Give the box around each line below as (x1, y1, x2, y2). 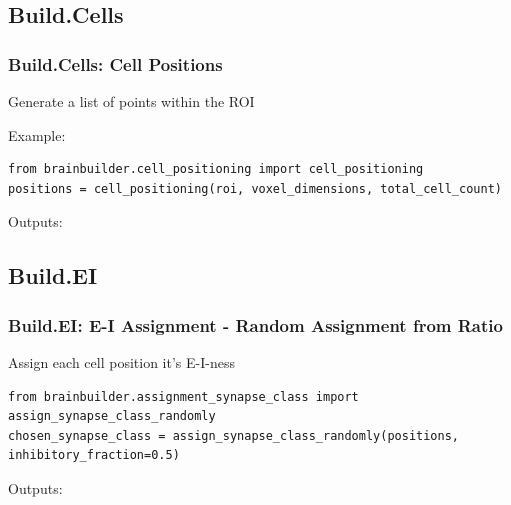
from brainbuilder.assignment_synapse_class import (8, 389, 359, 404)
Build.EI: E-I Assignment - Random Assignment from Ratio (8, 312, 503, 337)
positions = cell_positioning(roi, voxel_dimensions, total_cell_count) (8, 181, 502, 196)
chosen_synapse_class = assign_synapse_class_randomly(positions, (8, 428, 460, 443)
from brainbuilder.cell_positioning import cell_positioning (8, 162, 424, 177)
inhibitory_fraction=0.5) (8, 448, 180, 463)
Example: (8, 124, 66, 145)
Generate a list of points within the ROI (8, 91, 255, 111)
